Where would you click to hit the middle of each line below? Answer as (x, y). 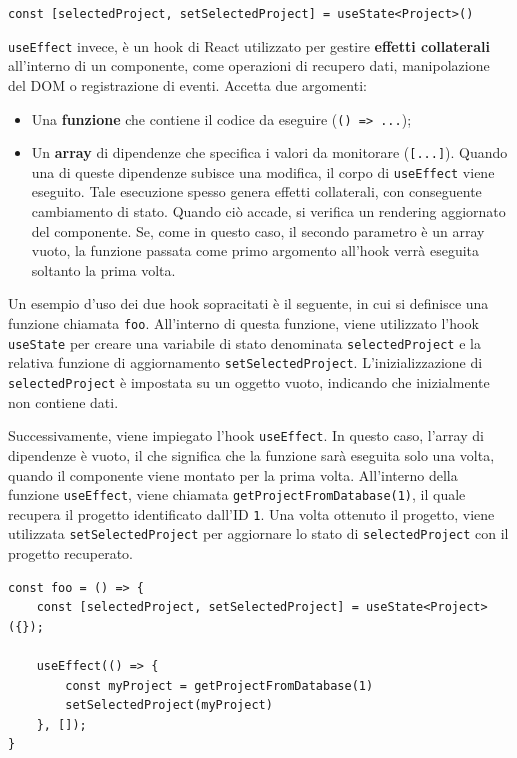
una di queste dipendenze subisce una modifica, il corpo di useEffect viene (263, 171)
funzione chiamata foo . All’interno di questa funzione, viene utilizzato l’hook (243, 323)
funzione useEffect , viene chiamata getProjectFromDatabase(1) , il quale (237, 494)
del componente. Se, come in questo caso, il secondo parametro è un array (258, 230)
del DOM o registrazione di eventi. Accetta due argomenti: (187, 84)
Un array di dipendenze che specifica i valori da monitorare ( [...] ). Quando (269, 152)
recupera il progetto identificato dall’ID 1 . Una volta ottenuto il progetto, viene (251, 513)
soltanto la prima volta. (103, 269)
